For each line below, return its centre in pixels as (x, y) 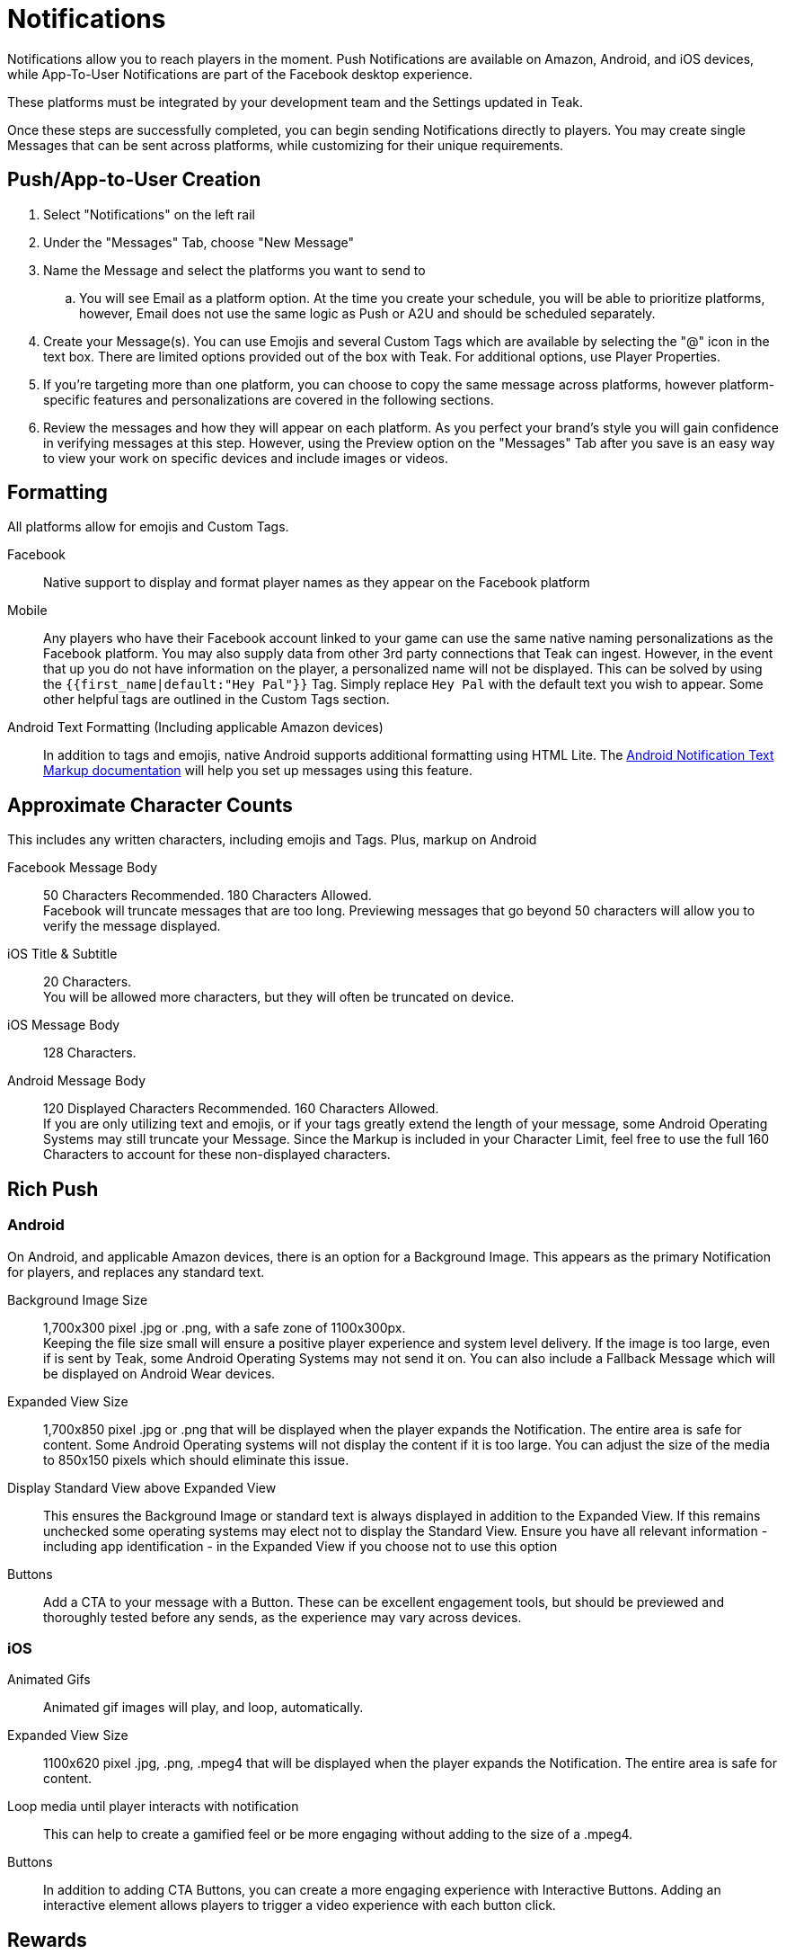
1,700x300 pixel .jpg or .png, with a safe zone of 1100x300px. (225, 1327)
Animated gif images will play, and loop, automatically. (203, 1708)
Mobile (27, 611)
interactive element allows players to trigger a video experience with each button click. (300, 1905)
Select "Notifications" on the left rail (149, 214)
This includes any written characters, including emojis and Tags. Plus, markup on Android (272, 840)
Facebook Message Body (83, 868)
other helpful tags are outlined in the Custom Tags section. (216, 700)
